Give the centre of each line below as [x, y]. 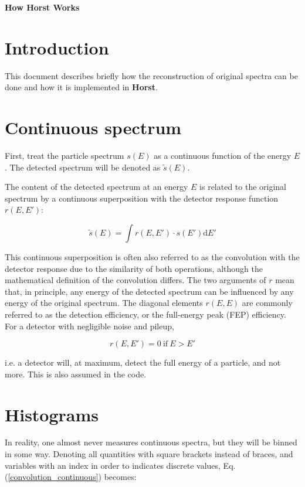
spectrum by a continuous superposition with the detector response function [142, 198]
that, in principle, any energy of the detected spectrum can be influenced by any [149, 291]
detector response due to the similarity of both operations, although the [134, 268]
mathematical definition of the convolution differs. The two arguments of [135, 280]
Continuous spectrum [93, 127]
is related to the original [243, 187]
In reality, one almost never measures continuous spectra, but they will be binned [151, 442]
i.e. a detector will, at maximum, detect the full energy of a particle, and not [143, 362]
